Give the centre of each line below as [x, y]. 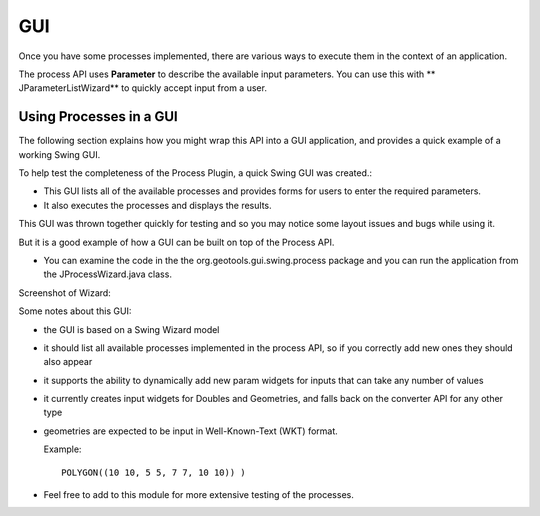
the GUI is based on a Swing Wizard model [131, 329]
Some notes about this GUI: [75, 311]
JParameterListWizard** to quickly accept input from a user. [142, 88]
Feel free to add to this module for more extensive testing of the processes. [198, 495]
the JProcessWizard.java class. [107, 274]
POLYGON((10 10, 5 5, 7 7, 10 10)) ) [154, 472]
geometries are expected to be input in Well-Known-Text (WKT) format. [191, 431]
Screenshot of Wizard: [65, 292]
